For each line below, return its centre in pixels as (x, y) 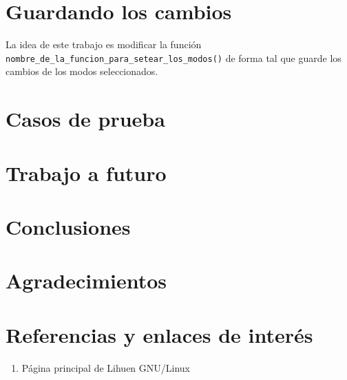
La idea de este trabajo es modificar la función (104, 44)
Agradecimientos (86, 281)
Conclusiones (68, 226)
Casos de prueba (85, 119)
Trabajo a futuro (86, 172)
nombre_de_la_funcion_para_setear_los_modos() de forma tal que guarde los (173, 57)
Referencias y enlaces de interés (159, 334)
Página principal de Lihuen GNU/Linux (106, 367)
